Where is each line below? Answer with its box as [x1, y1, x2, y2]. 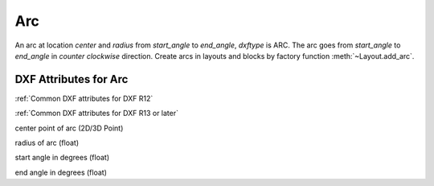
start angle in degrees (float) [14, 153, 110, 163]
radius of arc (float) [14, 138, 80, 148]
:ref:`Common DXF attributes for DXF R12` [14, 93, 154, 103]
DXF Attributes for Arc [14, 72, 129, 86]
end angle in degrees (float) [14, 167, 108, 177]
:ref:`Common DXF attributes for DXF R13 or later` [14, 109, 178, 118]
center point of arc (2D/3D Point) [14, 123, 124, 133]
